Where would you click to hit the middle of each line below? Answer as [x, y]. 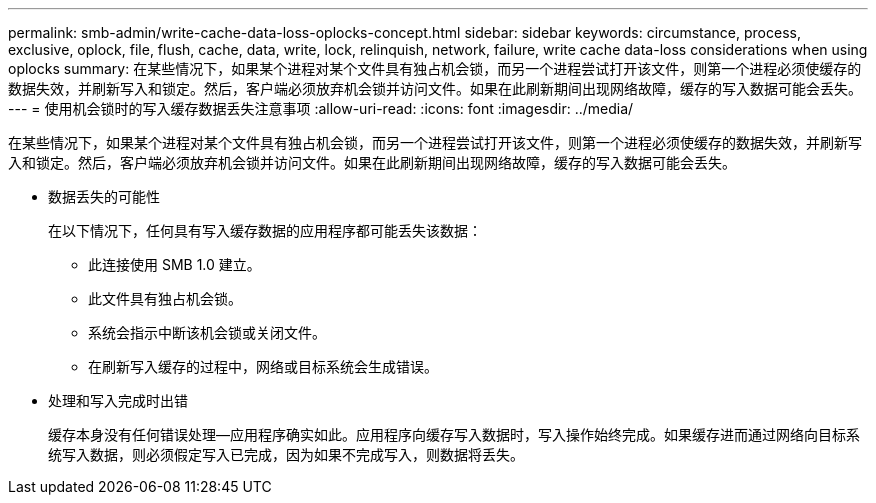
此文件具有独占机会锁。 [165, 298]
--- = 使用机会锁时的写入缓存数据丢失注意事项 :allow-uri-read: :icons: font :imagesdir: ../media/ [321, 108]
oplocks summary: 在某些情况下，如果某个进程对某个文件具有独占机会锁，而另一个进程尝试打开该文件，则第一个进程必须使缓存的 [435, 68]
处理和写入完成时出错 [118, 400]
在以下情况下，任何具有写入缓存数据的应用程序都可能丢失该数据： [265, 230]
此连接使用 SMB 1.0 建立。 [174, 264]
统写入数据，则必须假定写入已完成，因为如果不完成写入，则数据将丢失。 [286, 454]
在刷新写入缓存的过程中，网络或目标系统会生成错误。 [263, 366]
